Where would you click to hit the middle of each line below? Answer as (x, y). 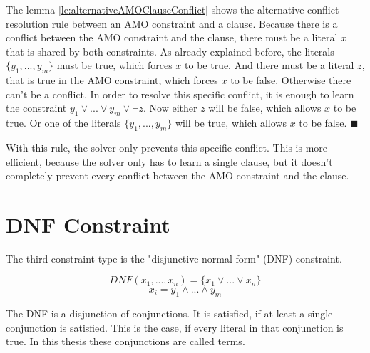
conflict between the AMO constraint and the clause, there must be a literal (172, 37)
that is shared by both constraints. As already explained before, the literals (170, 51)
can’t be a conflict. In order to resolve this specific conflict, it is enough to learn (180, 94)
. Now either (170, 108)
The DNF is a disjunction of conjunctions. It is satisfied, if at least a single (169, 314)
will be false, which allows (265, 108)
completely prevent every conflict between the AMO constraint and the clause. (178, 175)
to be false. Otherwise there (291, 80)
